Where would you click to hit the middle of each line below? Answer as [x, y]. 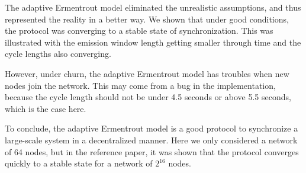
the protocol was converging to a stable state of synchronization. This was [139, 31]
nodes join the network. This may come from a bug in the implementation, [140, 85]
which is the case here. [46, 108]
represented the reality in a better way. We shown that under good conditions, [147, 19]
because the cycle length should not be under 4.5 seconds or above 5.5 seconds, [148, 97]
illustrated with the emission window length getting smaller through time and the [153, 42]
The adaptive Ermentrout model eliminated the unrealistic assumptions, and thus [153, 7]
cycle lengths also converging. [58, 54]
